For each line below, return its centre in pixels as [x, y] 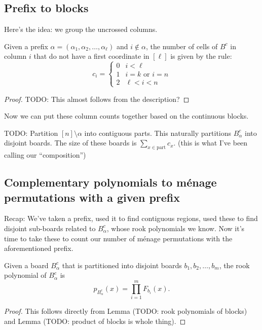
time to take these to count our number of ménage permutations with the [118, 238]
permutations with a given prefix [92, 197]
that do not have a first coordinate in [91, 56]
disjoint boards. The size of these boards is [70, 143]
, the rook [234, 265]
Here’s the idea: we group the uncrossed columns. [81, 29]
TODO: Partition [31, 133]
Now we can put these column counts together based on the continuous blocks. [126, 116]
